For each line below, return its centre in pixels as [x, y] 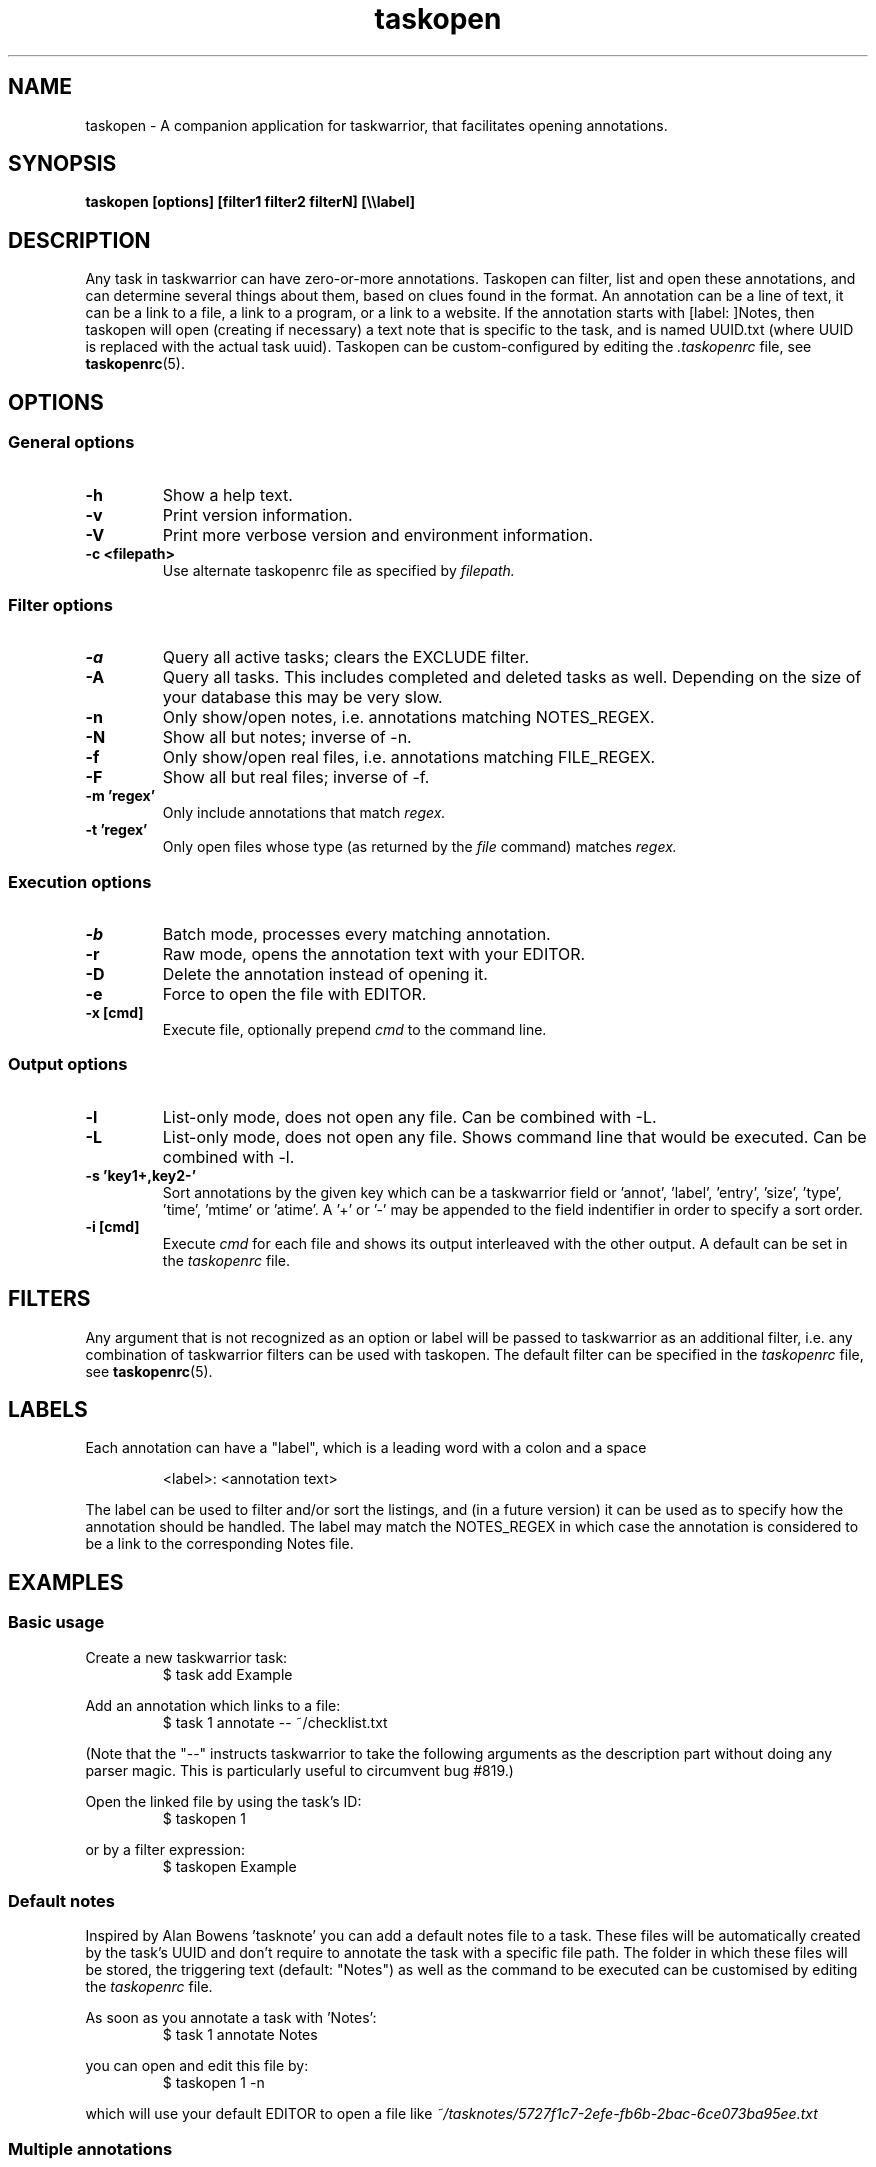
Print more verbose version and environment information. [378, 534]
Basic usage [56, 1622]
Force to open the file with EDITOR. [294, 994]
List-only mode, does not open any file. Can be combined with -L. [409, 1116]
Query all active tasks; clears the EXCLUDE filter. [346, 657]
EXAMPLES [66, 1582]
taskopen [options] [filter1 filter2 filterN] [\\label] [250, 202]
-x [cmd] [114, 1012]
